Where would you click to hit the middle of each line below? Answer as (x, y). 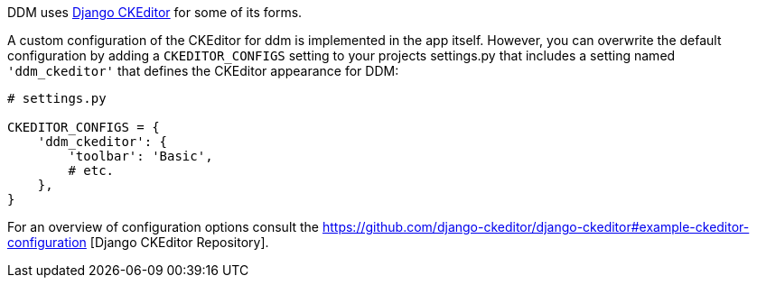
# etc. (91, 170)
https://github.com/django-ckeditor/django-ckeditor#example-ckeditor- (536, 227)
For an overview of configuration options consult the (164, 227)
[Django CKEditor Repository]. (179, 242)
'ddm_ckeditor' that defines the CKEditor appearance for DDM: (203, 71)
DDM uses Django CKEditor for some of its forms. (155, 12)
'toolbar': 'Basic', (140, 156)
